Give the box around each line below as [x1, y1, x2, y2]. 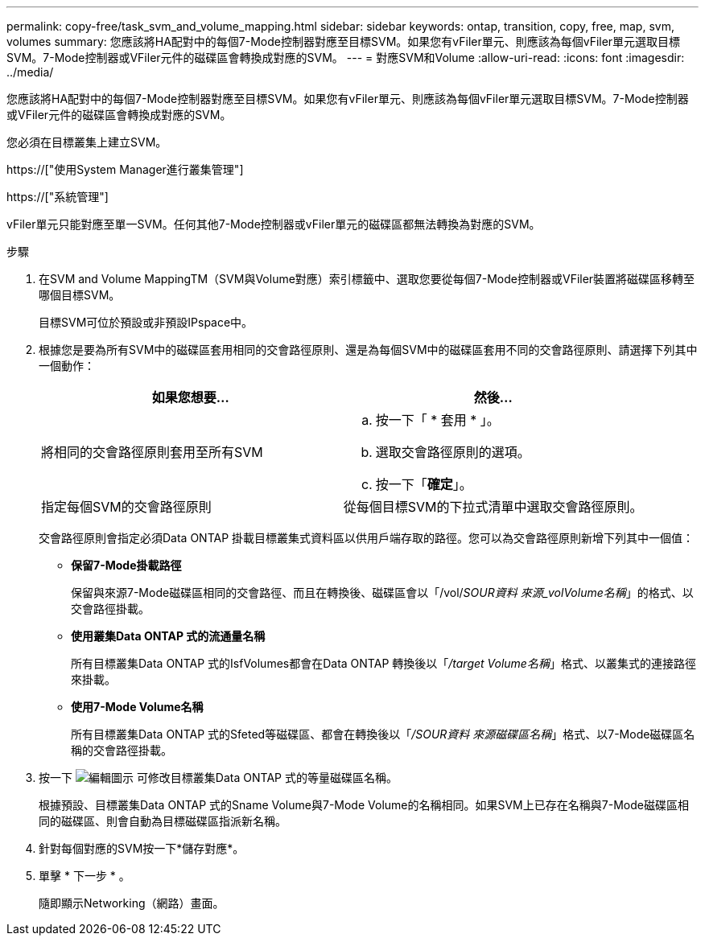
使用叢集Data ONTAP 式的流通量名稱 [71, 629, 266, 643]
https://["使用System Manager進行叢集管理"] [6, 162, 244, 176]
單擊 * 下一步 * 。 [39, 869, 130, 882]
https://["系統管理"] [6, 190, 109, 204]
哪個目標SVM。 [39, 288, 121, 302]
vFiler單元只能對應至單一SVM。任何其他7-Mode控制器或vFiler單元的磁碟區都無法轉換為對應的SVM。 [6, 217, 541, 231]
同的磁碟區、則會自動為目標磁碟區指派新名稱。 [39, 814, 287, 828]
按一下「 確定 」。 [375, 476, 472, 492]
